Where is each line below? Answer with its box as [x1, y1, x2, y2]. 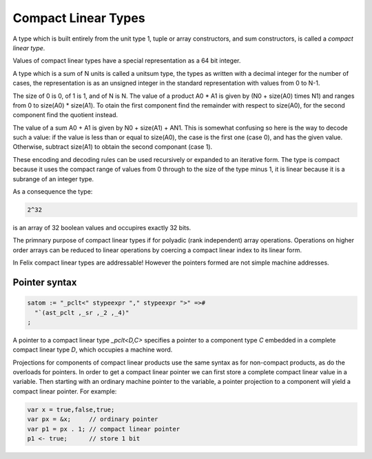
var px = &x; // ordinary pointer [27, 416, 158, 423]
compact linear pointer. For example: [12, 387, 117, 396]
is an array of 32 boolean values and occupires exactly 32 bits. [12, 223, 192, 232]
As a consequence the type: [12, 187, 93, 196]
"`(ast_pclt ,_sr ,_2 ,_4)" [34, 309, 130, 316]
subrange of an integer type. [12, 174, 94, 183]
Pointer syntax [12, 276, 77, 288]
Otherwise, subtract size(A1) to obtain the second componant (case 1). [12, 143, 213, 151]
